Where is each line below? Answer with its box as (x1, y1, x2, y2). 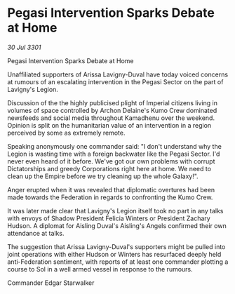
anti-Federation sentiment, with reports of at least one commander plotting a (7, 258, 229, 266)
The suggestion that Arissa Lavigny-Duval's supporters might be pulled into (7, 242, 226, 250)
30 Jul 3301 (7, 43, 41, 51)
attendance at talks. (7, 229, 65, 237)
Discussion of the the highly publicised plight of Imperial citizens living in (7, 98, 217, 107)
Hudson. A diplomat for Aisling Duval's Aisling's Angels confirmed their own (7, 221, 227, 229)
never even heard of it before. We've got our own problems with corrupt (7, 156, 215, 166)
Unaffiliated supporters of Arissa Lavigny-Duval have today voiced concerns (7, 70, 229, 79)
